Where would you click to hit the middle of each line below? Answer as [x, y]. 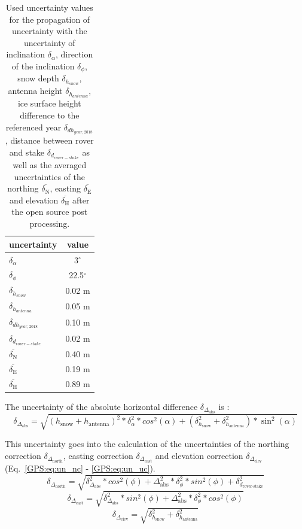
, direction [74, 54]
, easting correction [98, 455]
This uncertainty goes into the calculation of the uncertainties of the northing [147, 444]
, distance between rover [49, 140]
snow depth [38, 78]
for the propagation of [50, 19]
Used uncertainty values [49, 7]
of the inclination [43, 66]
